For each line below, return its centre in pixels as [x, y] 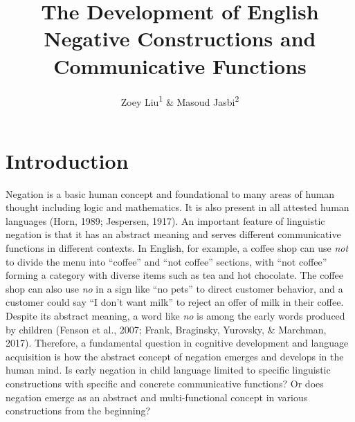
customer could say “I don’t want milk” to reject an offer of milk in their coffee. [175, 302]
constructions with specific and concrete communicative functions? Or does [165, 383]
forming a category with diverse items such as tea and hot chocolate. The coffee [175, 275]
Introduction [67, 160]
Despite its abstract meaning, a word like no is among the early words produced [175, 316]
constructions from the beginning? [78, 411]
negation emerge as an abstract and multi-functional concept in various [157, 397]
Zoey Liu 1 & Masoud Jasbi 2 [180, 100]
